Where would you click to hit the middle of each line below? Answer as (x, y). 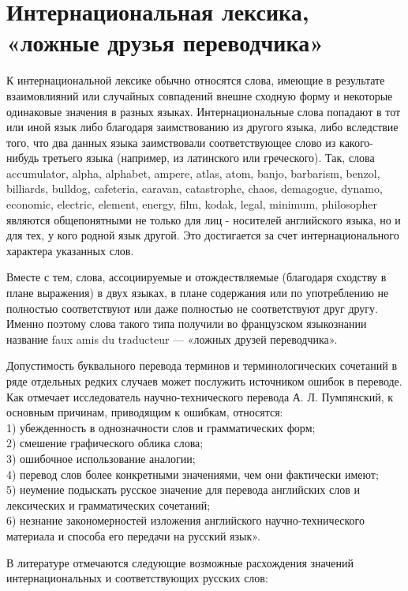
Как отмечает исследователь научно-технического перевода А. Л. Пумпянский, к (200, 396)
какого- (357, 142)
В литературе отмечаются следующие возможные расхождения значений (180, 562)
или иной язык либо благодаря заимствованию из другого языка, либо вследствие (202, 127)
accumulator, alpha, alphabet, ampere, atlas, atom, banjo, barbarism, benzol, (193, 173)
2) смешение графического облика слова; (105, 443)
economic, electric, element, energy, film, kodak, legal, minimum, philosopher (192, 204)
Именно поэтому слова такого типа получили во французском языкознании (187, 324)
